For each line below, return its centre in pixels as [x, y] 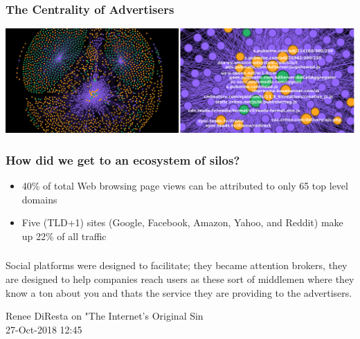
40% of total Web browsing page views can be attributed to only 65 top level [185, 186]
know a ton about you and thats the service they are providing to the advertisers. [179, 292]
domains [39, 199]
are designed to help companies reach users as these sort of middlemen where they [180, 279]
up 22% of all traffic [64, 236]
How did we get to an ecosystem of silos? [123, 159]
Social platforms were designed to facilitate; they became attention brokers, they [177, 265]
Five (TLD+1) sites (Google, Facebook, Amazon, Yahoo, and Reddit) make [182, 222]
